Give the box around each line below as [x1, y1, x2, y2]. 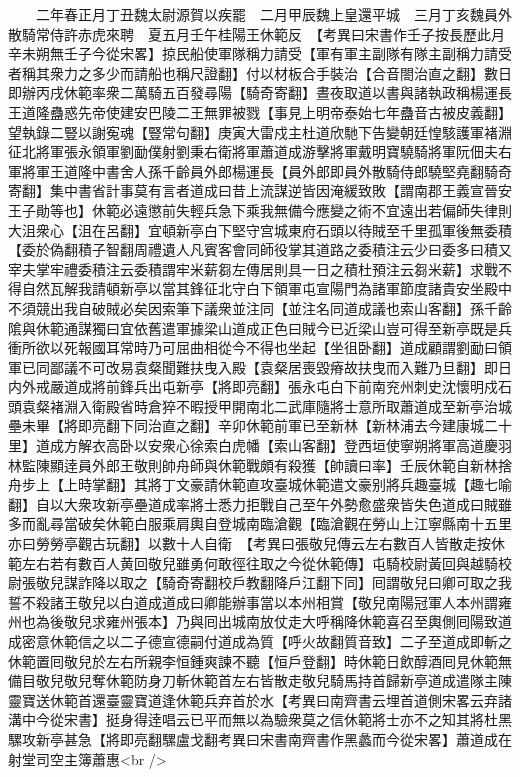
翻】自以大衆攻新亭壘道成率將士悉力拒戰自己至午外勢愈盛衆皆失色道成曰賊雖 [8, 493, 512, 514]
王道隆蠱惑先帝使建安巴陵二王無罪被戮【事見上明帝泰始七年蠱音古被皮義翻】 [8, 101, 512, 122]
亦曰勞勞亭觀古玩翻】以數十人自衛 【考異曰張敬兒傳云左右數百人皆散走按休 [8, 533, 505, 554]
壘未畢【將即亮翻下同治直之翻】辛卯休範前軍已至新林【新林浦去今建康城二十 [8, 415, 512, 436]
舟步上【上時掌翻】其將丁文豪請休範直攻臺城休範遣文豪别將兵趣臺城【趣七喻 [8, 474, 512, 495]
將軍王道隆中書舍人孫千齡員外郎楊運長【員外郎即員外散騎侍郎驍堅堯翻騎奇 [21, 160, 512, 181]
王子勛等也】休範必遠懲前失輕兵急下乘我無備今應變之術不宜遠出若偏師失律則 [8, 199, 512, 220]
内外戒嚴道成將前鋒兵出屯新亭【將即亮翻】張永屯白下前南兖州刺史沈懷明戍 [8, 376, 498, 397]
